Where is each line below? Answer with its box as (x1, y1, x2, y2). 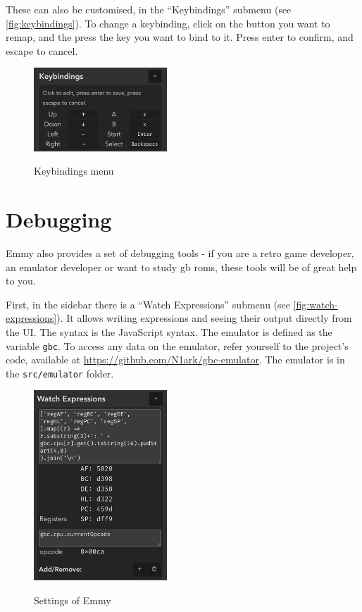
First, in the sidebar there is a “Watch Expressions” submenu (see (6, 296, 291, 311)
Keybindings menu (34, 163, 114, 178)
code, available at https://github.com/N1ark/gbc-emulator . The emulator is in (6, 352, 345, 367)
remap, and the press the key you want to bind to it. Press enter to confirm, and (6, 30, 354, 44)
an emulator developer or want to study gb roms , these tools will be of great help (6, 259, 357, 274)
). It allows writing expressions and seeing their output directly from (56, 311, 352, 325)
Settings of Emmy (34, 592, 111, 607)
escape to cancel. (6, 43, 78, 58)
